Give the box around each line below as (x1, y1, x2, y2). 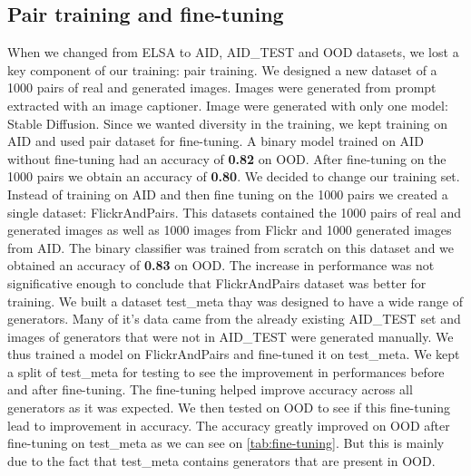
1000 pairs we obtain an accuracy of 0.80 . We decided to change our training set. (7, 167, 460, 186)
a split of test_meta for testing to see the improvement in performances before (7, 362, 445, 381)
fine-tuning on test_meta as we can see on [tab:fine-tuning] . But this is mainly (7, 433, 445, 452)
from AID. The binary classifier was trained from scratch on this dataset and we (7, 238, 455, 257)
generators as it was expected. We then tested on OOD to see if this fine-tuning (7, 398, 450, 417)
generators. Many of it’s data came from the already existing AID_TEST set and (7, 309, 461, 328)
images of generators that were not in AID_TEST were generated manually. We (7, 326, 454, 345)
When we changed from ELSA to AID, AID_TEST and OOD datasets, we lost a (7, 43, 459, 62)
